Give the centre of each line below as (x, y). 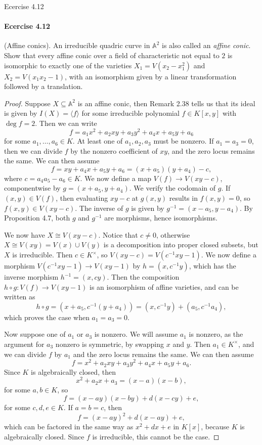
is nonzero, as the (216, 334)
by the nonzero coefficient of (114, 150)
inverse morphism (31, 277)
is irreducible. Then (42, 255)
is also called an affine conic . (206, 45)
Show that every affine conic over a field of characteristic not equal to (112, 55)
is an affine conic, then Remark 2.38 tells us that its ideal (166, 103)
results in (183, 198)
